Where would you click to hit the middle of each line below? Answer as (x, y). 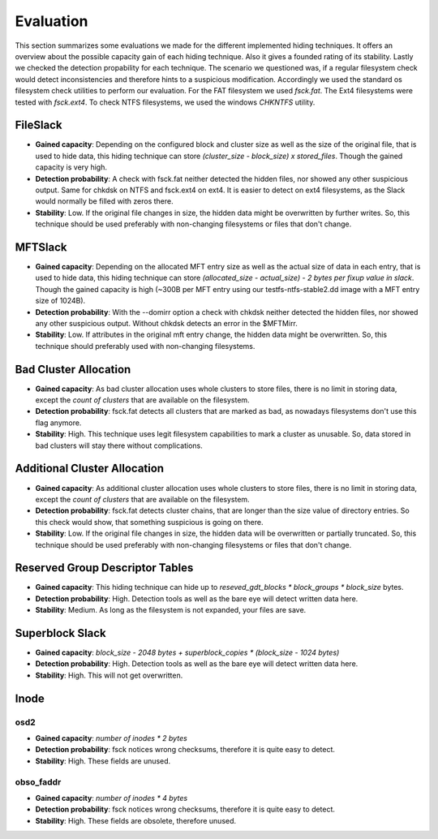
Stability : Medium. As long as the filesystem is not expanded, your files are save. (171, 610)
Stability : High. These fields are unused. (103, 761)
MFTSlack (41, 247)
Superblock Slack (60, 633)
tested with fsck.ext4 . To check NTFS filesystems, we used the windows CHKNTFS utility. (165, 102)
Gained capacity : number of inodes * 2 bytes (112, 738)
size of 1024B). (60, 301)
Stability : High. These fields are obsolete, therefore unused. (136, 820)
